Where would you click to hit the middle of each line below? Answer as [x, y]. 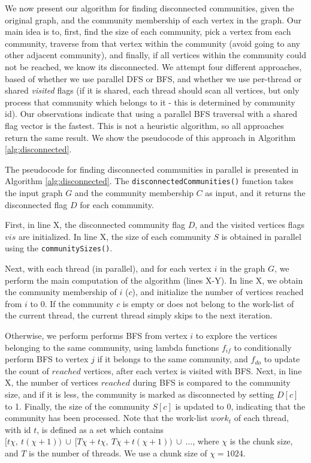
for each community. [117, 204]
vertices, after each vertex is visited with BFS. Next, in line [193, 370]
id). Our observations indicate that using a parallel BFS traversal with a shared [151, 114]
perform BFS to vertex [47, 359]
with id [18, 429]
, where [206, 441]
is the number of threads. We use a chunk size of [118, 453]
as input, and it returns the [255, 192]
